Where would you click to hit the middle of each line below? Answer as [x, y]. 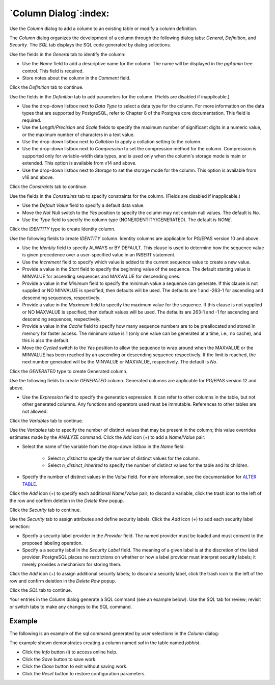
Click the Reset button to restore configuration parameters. [84, 673]
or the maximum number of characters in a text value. [78, 135]
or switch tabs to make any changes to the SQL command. [71, 607]
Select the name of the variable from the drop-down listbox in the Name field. [104, 446]
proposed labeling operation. [52, 543]
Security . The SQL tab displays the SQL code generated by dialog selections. [90, 45]
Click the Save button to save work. [59, 659]
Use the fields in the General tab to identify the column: [67, 54]
